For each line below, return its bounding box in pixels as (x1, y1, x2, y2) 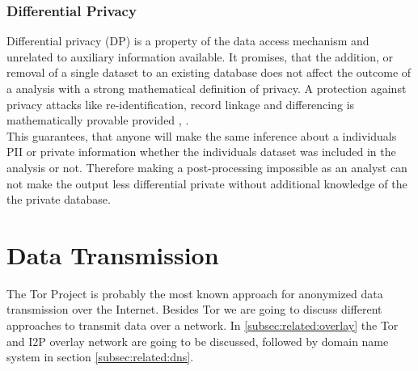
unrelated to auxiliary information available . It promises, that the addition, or (6, 48, 393, 65)
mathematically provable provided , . (6, 112, 189, 129)
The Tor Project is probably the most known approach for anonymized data (6, 285, 383, 301)
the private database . (6, 191, 111, 208)
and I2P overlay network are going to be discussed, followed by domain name (6, 332, 389, 349)
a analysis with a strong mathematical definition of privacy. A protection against (6, 80, 407, 96)
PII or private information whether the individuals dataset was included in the (6, 143, 396, 160)
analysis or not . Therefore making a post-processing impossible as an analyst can (6, 158, 407, 175)
